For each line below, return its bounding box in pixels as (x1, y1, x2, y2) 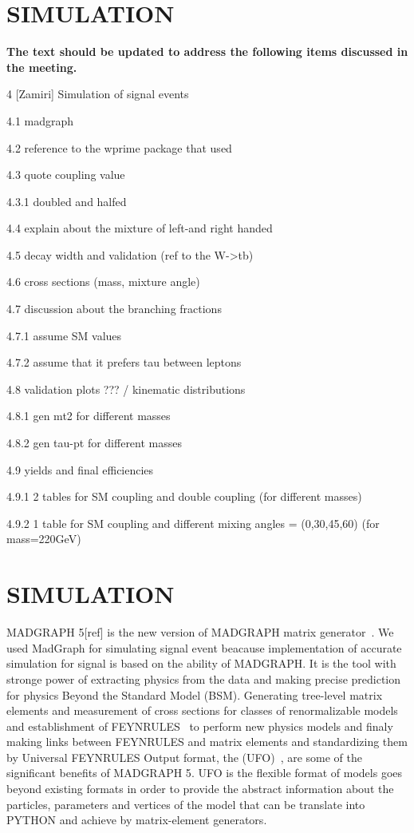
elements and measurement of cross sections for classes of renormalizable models (6, 702, 398, 719)
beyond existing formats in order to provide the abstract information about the (6, 780, 394, 797)
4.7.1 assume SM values (6, 327, 122, 343)
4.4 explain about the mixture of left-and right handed (6, 220, 273, 236)
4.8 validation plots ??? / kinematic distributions (6, 380, 246, 397)
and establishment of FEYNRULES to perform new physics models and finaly (6, 717, 393, 734)
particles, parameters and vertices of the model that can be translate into (6, 795, 365, 812)
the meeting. (6, 58, 77, 75)
